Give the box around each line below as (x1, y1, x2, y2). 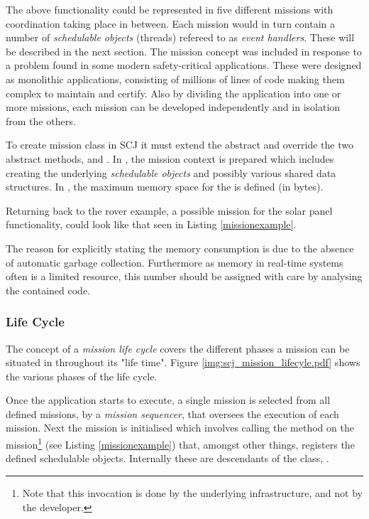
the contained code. (6, 282, 90, 297)
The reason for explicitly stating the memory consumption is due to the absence (6, 240, 354, 255)
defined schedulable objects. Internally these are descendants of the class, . (6, 451, 329, 466)
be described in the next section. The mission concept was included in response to (6, 43, 362, 58)
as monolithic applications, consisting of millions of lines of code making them (6, 71, 345, 86)
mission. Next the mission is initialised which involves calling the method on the (6, 420, 354, 435)
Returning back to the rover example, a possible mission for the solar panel (6, 203, 333, 218)
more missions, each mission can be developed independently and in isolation (6, 100, 341, 114)
